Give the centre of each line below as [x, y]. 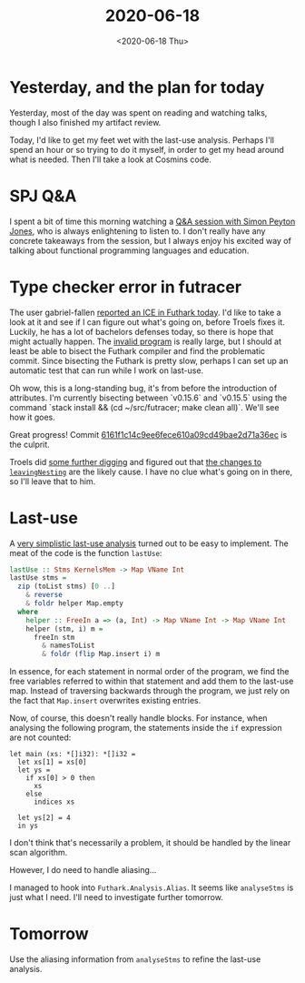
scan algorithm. [39, 853]
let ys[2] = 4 [44, 818]
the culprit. [30, 444]
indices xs [54, 802]
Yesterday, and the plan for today [137, 87]
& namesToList [69, 646]
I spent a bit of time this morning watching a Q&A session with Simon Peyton [152, 221]
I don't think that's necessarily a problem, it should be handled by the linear [150, 843]
